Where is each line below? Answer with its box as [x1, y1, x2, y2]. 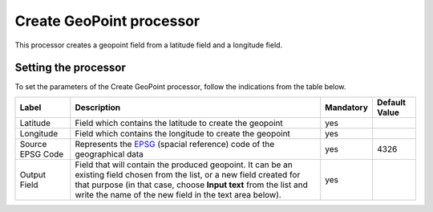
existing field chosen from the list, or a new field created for [75, 169, 301, 180]
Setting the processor [14, 61, 126, 75]
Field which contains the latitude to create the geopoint [75, 117, 284, 128]
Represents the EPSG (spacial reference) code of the [75, 138, 275, 149]
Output [19, 169, 47, 180]
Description [75, 101, 121, 112]
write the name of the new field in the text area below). [75, 189, 282, 200]
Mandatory [325, 101, 369, 112]
